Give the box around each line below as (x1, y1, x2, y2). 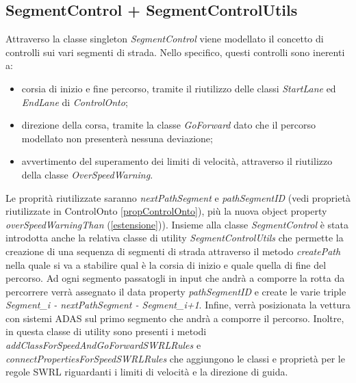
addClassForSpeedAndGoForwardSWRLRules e (5, 338, 201, 352)
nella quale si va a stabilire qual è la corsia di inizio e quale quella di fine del (5, 257, 327, 272)
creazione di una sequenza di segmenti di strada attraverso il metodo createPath (5, 243, 341, 258)
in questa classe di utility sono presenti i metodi (5, 324, 207, 339)
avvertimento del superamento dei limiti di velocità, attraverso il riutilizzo (21, 154, 333, 168)
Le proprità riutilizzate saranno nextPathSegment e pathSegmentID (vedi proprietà (5, 190, 351, 204)
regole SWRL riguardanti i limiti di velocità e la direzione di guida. (5, 365, 288, 379)
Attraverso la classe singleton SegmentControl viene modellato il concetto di (5, 31, 324, 46)
